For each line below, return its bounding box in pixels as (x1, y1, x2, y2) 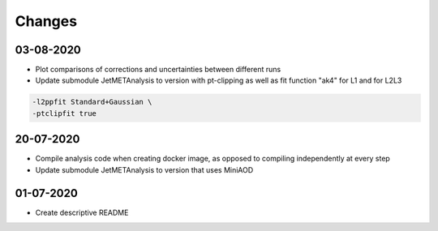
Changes (15, 12, 77, 30)
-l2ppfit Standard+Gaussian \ (32, 97, 152, 107)
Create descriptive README (35, 207, 129, 217)
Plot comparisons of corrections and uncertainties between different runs (35, 65, 281, 75)
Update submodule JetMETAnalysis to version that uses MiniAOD (35, 165, 254, 174)
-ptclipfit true (32, 109, 97, 118)
